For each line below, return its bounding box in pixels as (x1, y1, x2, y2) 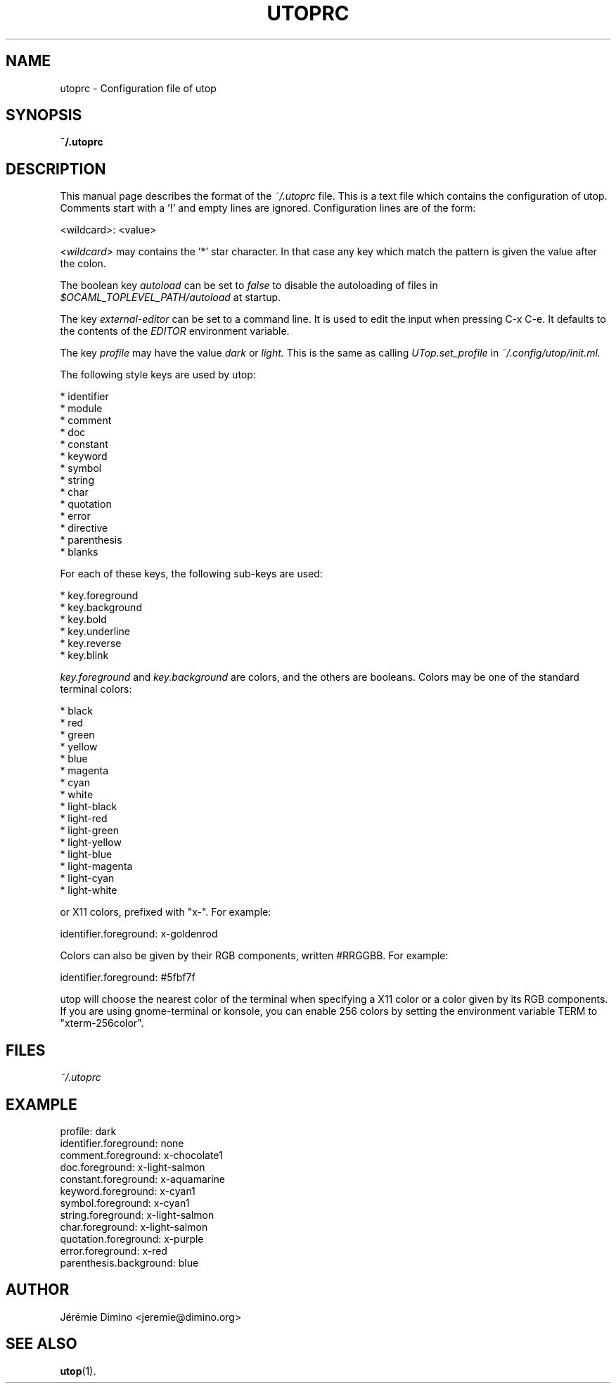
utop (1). (60, 1364, 96, 1377)
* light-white (60, 884, 117, 897)
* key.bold (60, 613, 107, 626)
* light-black (60, 800, 117, 813)
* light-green (60, 824, 119, 837)
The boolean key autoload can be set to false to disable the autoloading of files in (60, 279, 438, 292)
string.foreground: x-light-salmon (60, 1208, 214, 1221)
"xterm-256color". (60, 1017, 144, 1030)
